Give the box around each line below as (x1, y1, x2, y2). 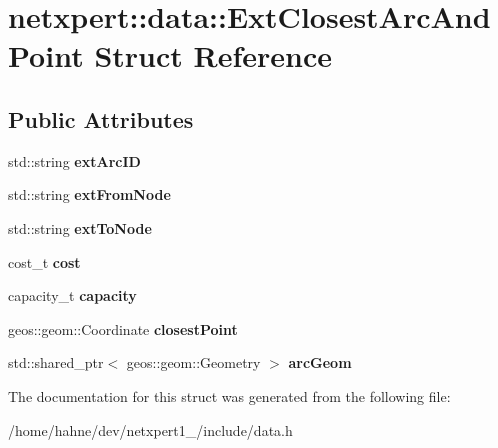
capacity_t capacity (8, 285, 137, 306)
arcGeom (288, 352, 352, 373)
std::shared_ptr (8, 352, 104, 373)
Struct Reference (94, 35, 332, 76)
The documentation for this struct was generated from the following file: (8, 385, 451, 406)
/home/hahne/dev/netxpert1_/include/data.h (8, 419, 293, 440)
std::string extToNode (8, 217, 152, 238)
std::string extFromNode (8, 184, 171, 205)
